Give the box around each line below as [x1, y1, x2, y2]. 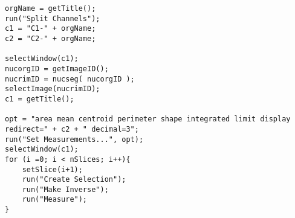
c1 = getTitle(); [5, 94, 74, 103]
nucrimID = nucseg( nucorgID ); [5, 74, 135, 83]
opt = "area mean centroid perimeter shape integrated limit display [5, 115, 291, 124]
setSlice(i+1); [22, 165, 83, 174]
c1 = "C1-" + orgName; [5, 24, 96, 33]
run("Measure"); [22, 195, 88, 204]
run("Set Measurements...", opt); [5, 135, 144, 144]
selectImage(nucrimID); [5, 85, 100, 94]
